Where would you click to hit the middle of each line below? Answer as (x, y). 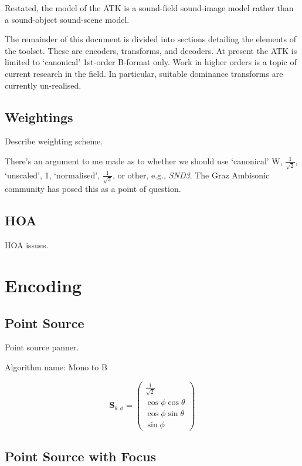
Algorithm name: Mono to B (56, 367)
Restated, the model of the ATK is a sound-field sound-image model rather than (149, 8)
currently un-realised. (43, 85)
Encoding (43, 285)
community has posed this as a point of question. (93, 189)
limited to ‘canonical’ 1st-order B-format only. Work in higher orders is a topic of (151, 62)
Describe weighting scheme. (54, 141)
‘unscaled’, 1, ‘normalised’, (52, 175)
